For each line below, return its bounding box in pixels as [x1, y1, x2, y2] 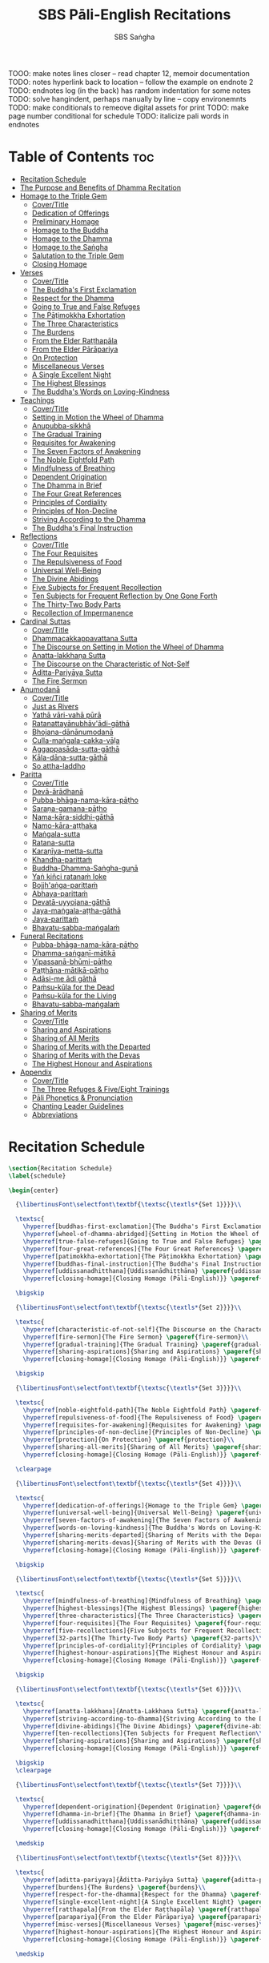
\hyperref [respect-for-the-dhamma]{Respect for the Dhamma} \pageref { [22, 1891, 263, 1899]
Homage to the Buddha [31, 225, 109, 235]
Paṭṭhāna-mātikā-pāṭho [31, 965, 110, 974]
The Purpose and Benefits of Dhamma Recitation [19, 183, 182, 192]
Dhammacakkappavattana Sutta [31, 633, 138, 643]
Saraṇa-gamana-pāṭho [31, 803, 108, 813]
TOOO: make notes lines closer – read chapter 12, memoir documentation [8, 68, 251, 78]
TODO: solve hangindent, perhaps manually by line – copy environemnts [8, 94, 247, 103]
